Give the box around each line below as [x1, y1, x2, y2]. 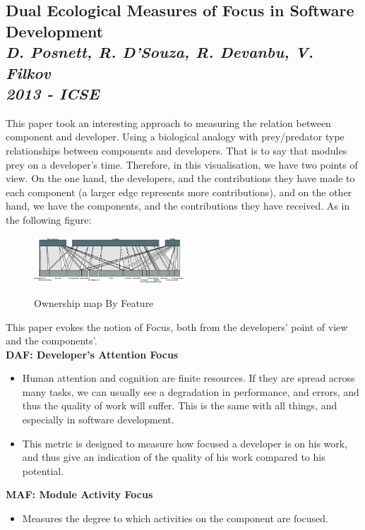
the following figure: [6, 212, 92, 227]
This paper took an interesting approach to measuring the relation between [6, 115, 331, 130]
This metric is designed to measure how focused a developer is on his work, [22, 435, 348, 450]
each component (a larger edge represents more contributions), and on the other [6, 184, 352, 199]
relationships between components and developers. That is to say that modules [6, 143, 347, 157]
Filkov [6, 61, 51, 83]
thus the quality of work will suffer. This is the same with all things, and [22, 398, 337, 413]
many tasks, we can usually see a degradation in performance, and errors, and [22, 384, 359, 399]
